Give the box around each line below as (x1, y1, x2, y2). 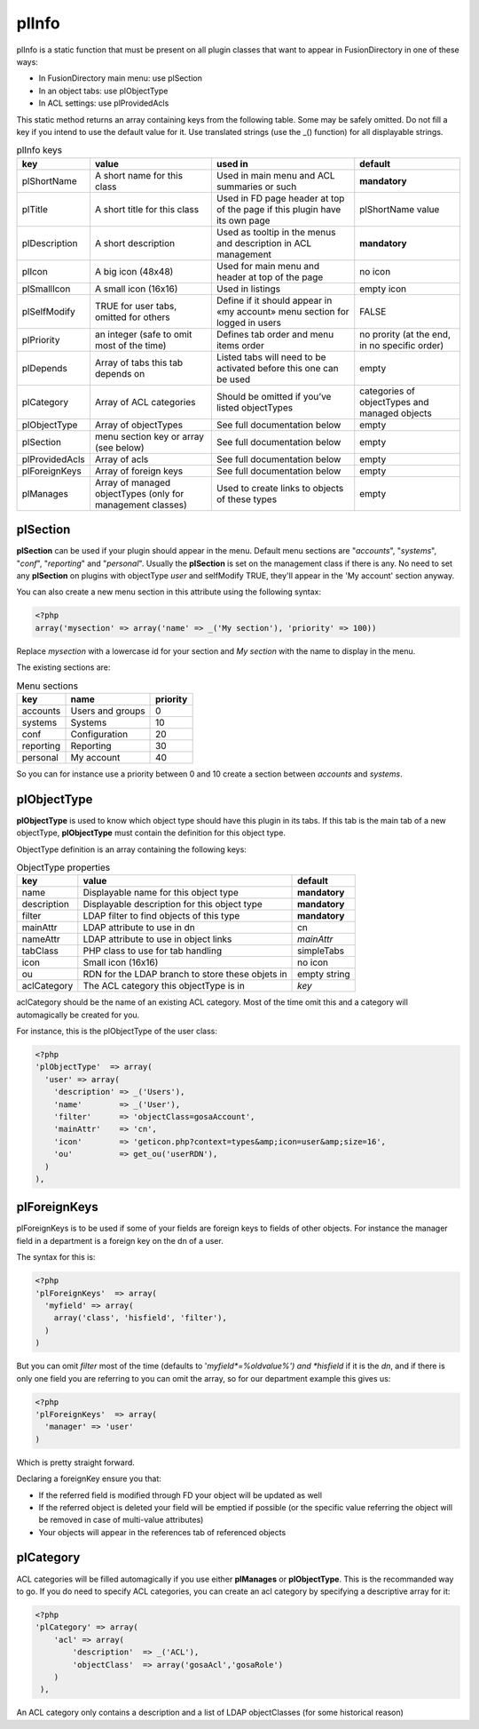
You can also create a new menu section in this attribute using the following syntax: (16, 586, 322, 597)
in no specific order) (359, 339, 444, 351)
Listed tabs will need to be (216, 351, 326, 363)
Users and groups (70, 705, 145, 717)
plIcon (21, 265, 48, 277)
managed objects (359, 407, 432, 419)
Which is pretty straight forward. (16, 1457, 135, 1468)
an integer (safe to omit (94, 328, 192, 340)
